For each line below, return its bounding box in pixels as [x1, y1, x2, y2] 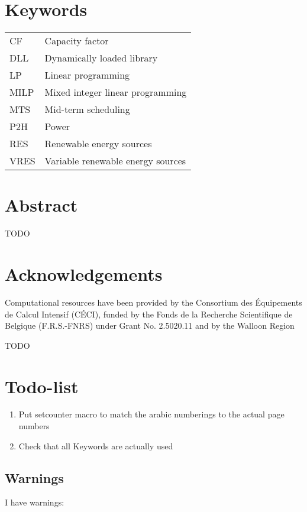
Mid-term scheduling [44, 102, 130, 116]
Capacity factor [44, 34, 109, 48]
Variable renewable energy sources [44, 154, 186, 168]
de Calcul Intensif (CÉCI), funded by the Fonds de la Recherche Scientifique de [5, 307, 293, 320]
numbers [18, 420, 50, 432]
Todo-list [5, 374, 79, 398]
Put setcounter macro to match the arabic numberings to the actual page [18, 408, 285, 420]
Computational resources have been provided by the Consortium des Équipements [5, 296, 302, 308]
